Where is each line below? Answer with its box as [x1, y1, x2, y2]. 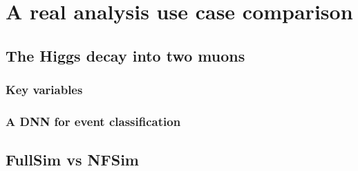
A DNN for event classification [6, 112, 181, 129]
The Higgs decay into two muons [6, 44, 245, 66]
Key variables [6, 81, 83, 98]
